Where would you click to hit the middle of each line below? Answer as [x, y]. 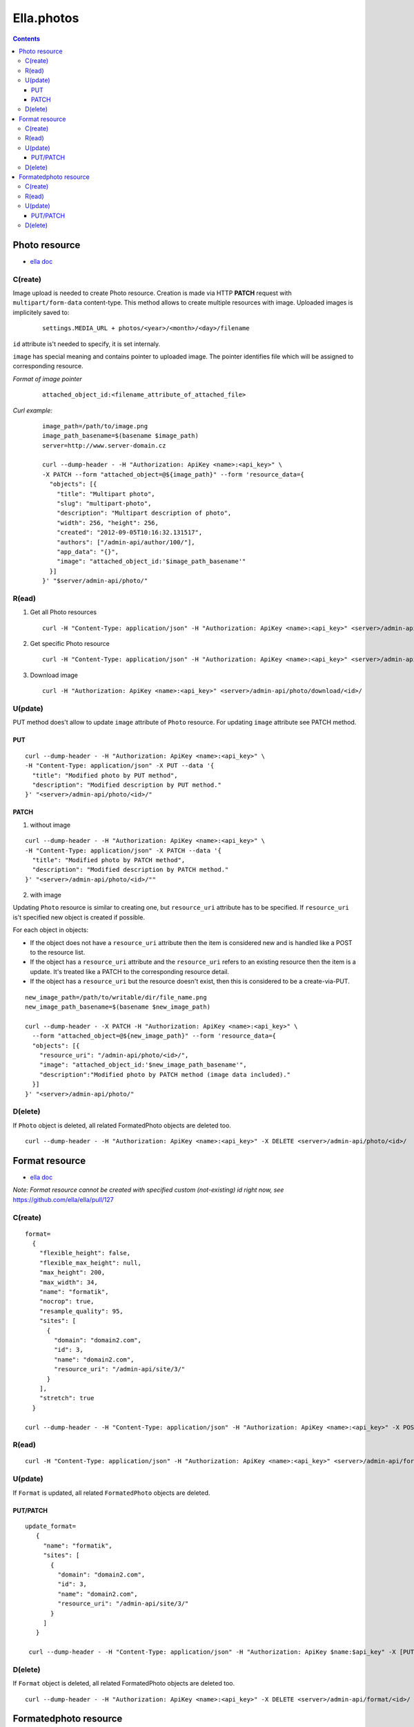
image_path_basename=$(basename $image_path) [121, 436]
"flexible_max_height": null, [90, 1263]
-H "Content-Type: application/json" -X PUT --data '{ [120, 766]
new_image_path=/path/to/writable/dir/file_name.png [116, 997]
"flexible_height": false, [85, 1253]
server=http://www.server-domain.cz [104, 445]
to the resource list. [58, 953]
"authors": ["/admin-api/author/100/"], [126, 542]
